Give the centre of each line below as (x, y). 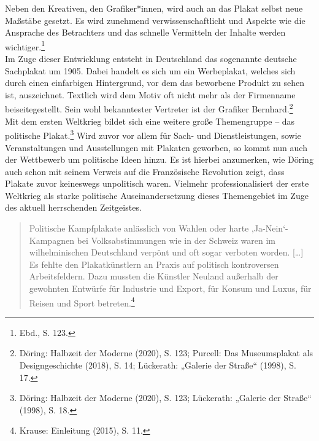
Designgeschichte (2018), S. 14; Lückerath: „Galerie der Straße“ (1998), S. (158, 365)
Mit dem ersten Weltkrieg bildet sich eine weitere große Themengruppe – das (150, 121)
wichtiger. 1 (25, 45)
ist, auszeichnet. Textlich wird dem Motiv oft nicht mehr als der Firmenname (150, 94)
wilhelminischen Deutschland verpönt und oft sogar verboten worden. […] (166, 252)
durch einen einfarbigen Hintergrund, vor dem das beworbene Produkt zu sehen (155, 83)
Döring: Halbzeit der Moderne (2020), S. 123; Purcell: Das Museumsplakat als (166, 353)
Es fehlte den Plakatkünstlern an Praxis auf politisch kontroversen (154, 264)
